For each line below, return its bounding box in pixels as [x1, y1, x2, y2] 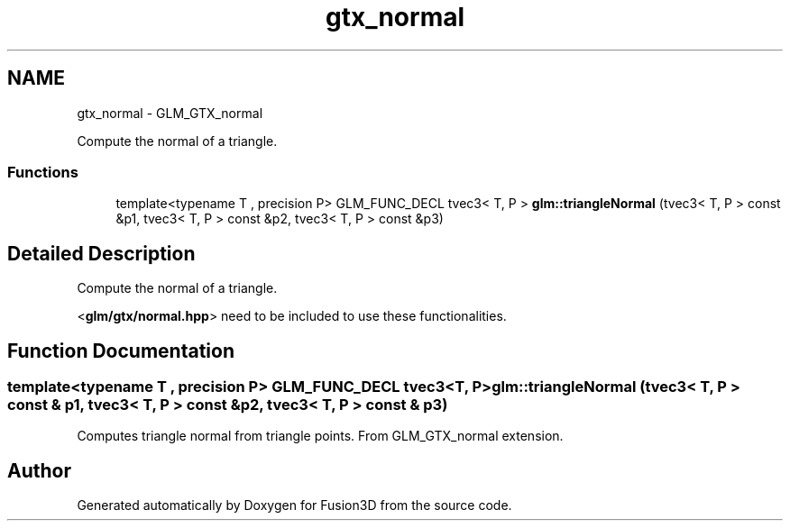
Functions [7, 162, 78, 181]
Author [7, 459, 71, 482]
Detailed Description [7, 241, 196, 265]
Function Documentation [7, 339, 234, 362]
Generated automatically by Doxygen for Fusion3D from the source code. [77, 497, 512, 514]
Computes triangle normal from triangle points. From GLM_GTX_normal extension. [77, 428, 564, 444]
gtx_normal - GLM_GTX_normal [77, 105, 263, 121]
